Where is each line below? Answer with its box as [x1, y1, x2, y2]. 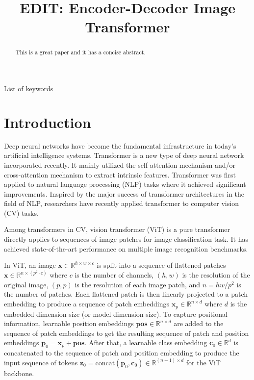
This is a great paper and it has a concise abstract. [15, 48, 146, 56]
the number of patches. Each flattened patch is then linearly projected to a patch [4, 289, 248, 299]
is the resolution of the [182, 270, 250, 280]
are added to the [174, 318, 224, 329]
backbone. [4, 368, 34, 378]
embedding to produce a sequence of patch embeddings [4, 299, 169, 309]
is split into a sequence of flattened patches [97, 260, 226, 270]
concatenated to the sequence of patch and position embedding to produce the [4, 348, 239, 358]
